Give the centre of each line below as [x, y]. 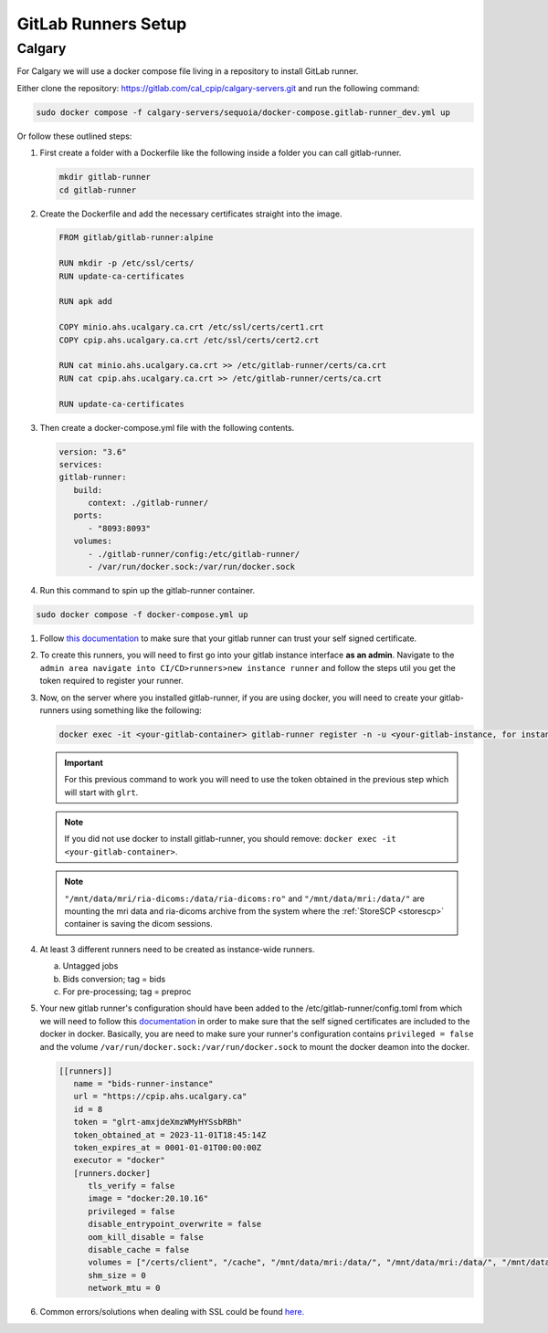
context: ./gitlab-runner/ [148, 503]
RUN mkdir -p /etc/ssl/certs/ [126, 263]
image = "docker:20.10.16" [148, 1199]
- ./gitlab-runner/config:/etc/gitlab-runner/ [194, 554]
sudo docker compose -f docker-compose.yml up [142, 615]
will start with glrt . [101, 792]
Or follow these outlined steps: [74, 136]
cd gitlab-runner [98, 190]
